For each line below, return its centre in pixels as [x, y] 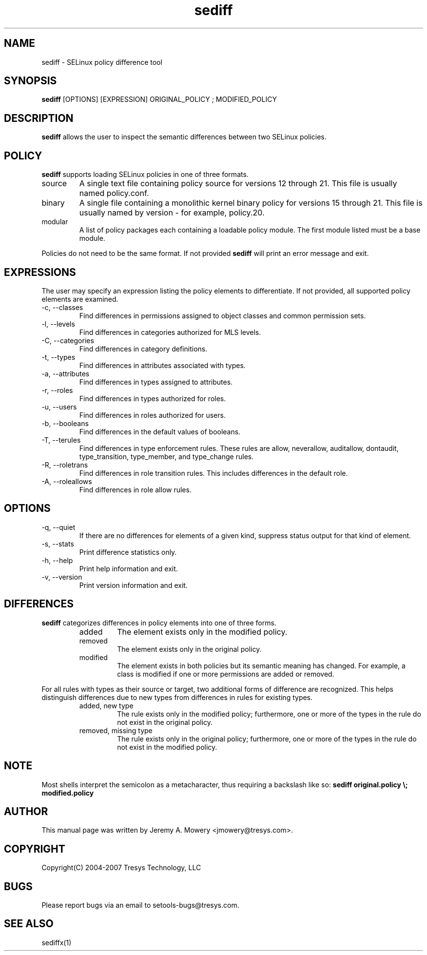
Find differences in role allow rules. [135, 489]
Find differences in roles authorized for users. [152, 415]
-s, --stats [58, 544]
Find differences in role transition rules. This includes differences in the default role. [213, 473]
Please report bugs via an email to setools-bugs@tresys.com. [140, 905]
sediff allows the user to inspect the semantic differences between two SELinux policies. [184, 137]
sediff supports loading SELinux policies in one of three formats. [145, 175]
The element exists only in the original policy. [189, 649]
